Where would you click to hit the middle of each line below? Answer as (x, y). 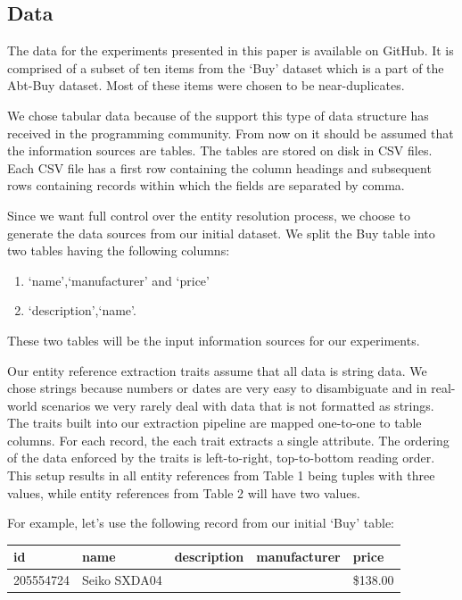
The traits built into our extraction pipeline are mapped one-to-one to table (214, 423)
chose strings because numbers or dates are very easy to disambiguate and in (217, 388)
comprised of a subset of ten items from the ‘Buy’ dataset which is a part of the (226, 67)
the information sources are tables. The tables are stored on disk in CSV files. (220, 150)
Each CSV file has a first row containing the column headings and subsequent (219, 167)
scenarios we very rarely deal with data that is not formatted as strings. (238, 405)
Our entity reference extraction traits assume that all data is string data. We (217, 370)
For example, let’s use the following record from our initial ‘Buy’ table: (201, 523)
